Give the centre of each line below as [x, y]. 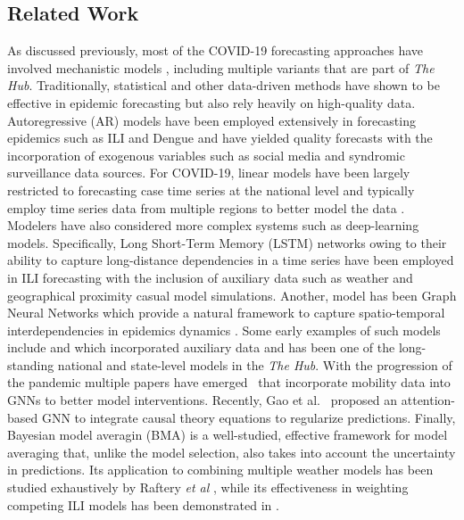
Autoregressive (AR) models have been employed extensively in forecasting [211, 120]
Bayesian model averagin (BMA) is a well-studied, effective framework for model [228, 435]
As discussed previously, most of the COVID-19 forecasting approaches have [215, 50]
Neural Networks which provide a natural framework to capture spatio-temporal [226, 313]
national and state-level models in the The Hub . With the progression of [255, 364]
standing [31, 364]
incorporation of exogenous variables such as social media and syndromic [206, 155]
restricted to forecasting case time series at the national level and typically [211, 190]
